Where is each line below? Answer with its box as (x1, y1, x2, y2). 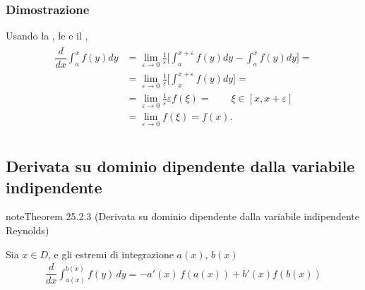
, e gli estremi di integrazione (48, 246, 174, 261)
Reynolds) (6, 222, 49, 237)
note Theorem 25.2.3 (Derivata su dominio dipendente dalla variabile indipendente (6, 209, 359, 224)
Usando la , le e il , (6, 28, 88, 43)
